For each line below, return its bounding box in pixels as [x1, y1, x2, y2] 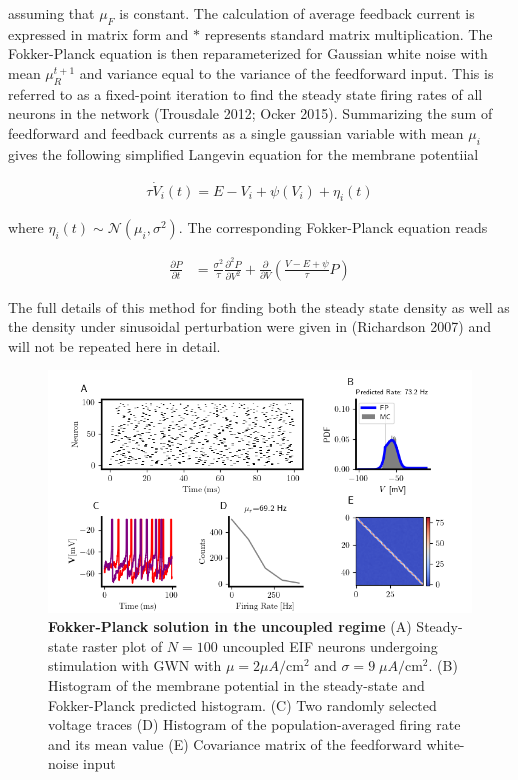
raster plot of [82, 635, 163, 656]
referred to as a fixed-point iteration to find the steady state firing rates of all [8, 83, 483, 104]
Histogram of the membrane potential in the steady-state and [48, 674, 425, 695]
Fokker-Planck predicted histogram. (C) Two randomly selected [48, 694, 437, 715]
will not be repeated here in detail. [8, 335, 221, 356]
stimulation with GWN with [48, 655, 222, 676]
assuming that [8, 3, 95, 23]
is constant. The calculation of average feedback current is [119, 3, 475, 23]
